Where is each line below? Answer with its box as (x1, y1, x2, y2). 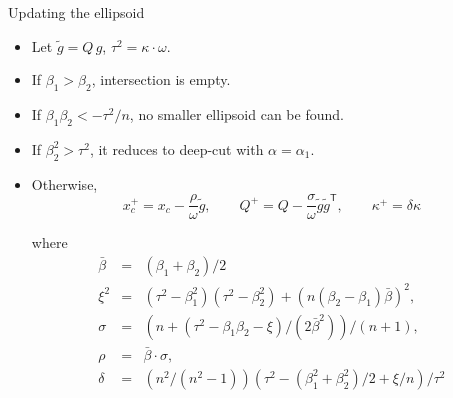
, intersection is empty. (91, 69, 231, 90)
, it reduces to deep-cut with (89, 138, 264, 159)
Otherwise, (31, 173, 98, 194)
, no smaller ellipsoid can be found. (129, 103, 344, 124)
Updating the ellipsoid (8, 2, 145, 22)
